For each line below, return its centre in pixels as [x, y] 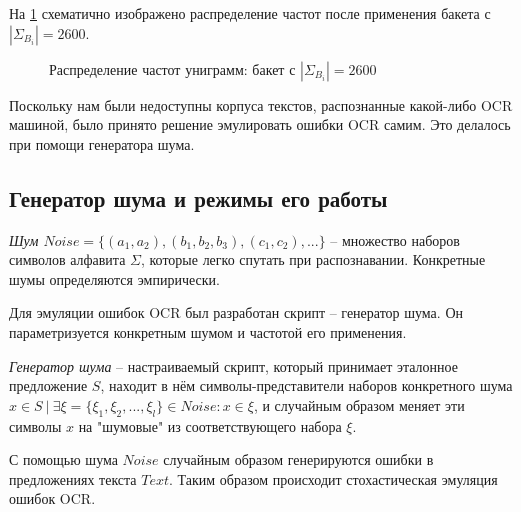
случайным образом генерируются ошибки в [298, 459]
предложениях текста [73, 478]
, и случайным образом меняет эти [359, 404]
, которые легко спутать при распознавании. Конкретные [313, 259]
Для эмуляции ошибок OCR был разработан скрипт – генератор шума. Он [236, 312]
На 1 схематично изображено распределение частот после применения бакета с [250, 13]
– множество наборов [395, 239]
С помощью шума [63, 459]
